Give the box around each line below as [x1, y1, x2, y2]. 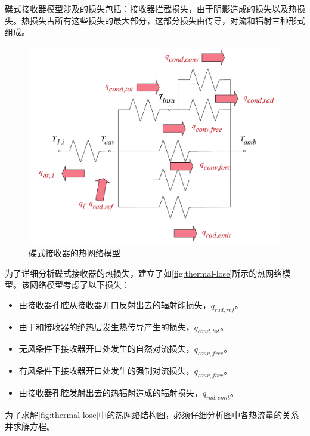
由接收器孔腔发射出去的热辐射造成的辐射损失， [18, 386, 203, 398]
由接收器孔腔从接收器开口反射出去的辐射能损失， [18, 298, 211, 311]
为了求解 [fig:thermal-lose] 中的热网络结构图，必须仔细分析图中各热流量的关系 [5, 408, 299, 420]
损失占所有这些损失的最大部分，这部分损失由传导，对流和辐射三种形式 [29, 14, 305, 26]
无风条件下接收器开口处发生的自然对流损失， [18, 342, 194, 355]
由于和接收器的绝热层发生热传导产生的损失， [18, 320, 194, 333]
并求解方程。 [5, 420, 55, 432]
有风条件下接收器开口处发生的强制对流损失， [18, 364, 194, 377]
